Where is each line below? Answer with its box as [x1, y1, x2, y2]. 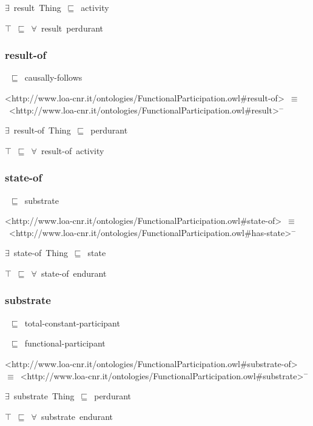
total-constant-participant [24, 316, 120, 329]
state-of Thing [13, 246, 68, 259]
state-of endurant [41, 266, 107, 279]
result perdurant [41, 21, 104, 34]
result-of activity [41, 144, 104, 157]
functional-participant [24, 337, 106, 350]
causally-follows [24, 71, 82, 84]
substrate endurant [41, 410, 113, 422]
